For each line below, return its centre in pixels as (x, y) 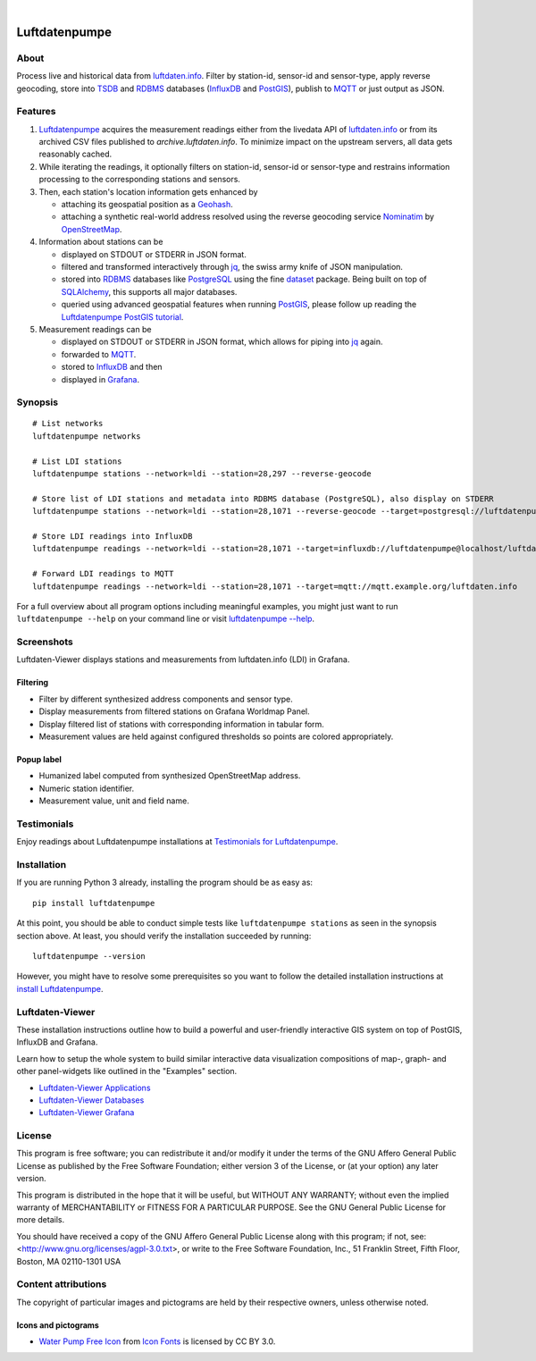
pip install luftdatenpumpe (94, 903)
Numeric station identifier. (86, 788)
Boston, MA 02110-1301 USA (69, 1261)
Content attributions (62, 1284)
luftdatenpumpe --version (89, 957)
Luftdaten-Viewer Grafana (87, 1113)
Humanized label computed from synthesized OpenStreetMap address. (170, 776)
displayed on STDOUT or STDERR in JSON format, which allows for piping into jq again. (222, 342)
